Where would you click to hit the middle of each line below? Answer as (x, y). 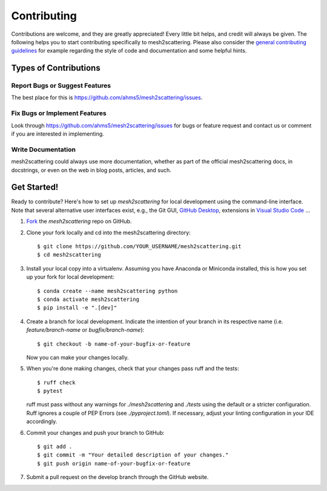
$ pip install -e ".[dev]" (77, 308)
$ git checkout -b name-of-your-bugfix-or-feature (114, 344)
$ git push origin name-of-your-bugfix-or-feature (114, 463)
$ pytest (50, 391)
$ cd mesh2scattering (69, 255)
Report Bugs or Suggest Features (61, 86)
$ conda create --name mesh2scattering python (107, 291)
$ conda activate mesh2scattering (88, 299)
